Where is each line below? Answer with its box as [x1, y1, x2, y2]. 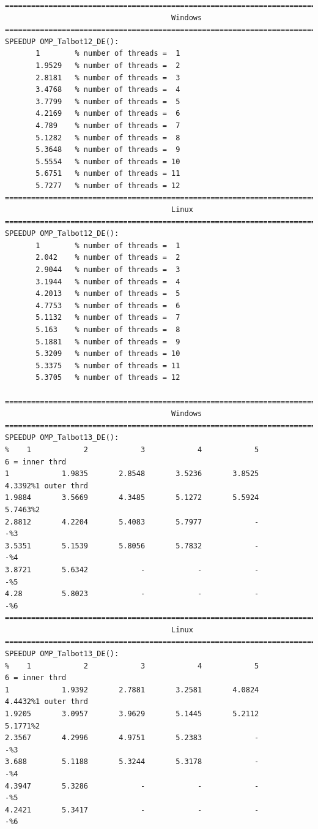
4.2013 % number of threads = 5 [35, 289, 180, 298]
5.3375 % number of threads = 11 [35, 361, 180, 370]
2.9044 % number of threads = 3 [35, 265, 180, 274]
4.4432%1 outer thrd [5, 697, 89, 706]
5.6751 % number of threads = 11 [35, 169, 180, 178]
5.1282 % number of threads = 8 [35, 133, 180, 142]
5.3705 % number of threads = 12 [35, 373, 180, 382]
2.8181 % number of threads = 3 [35, 73, 180, 82]
